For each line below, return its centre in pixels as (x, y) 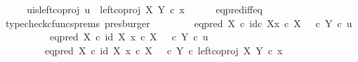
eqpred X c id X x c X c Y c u (129, 37)
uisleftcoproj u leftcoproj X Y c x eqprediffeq (145, 9)
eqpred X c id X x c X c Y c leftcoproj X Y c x (164, 50)
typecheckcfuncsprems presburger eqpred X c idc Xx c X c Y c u (179, 23)
